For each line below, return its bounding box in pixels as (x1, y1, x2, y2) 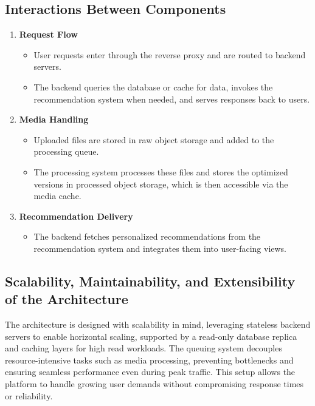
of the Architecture (5, 289, 128, 308)
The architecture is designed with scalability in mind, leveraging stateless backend (5, 318, 311, 331)
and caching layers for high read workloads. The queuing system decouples (5, 342, 282, 354)
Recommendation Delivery (19, 209, 133, 222)
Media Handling (19, 113, 89, 126)
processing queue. (33, 145, 99, 158)
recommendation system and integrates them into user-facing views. (33, 242, 287, 254)
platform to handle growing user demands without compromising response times (5, 377, 304, 390)
